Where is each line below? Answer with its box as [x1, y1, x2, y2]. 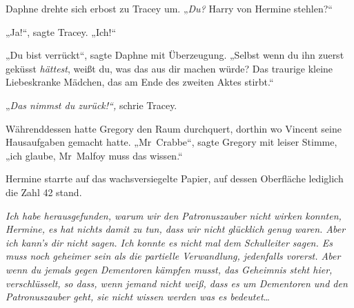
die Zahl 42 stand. [6, 184, 82, 199]
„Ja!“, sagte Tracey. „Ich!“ [6, 24, 117, 39]
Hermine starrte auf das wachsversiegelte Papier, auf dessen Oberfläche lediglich [6, 171, 344, 186]
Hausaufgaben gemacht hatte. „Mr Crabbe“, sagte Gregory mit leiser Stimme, [6, 135, 337, 149]
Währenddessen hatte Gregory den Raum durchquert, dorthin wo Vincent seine [6, 121, 342, 135]
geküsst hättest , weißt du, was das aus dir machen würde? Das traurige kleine [6, 61, 333, 75]
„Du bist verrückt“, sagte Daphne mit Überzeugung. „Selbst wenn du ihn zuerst [6, 48, 344, 62]
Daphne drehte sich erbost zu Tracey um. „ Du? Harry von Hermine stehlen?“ [6, 1, 333, 15]
